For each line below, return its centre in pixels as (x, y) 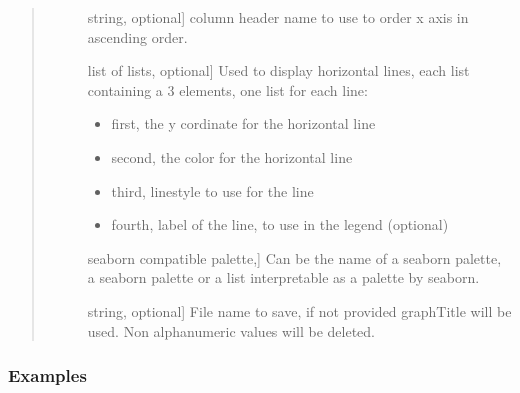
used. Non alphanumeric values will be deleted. (231, 330)
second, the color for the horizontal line (232, 156)
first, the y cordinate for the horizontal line (243, 123)
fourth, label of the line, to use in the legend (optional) (280, 224)
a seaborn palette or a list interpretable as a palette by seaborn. (283, 277)
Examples (47, 375)
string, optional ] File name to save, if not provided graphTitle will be (299, 310)
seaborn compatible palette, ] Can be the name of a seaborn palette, (294, 257)
